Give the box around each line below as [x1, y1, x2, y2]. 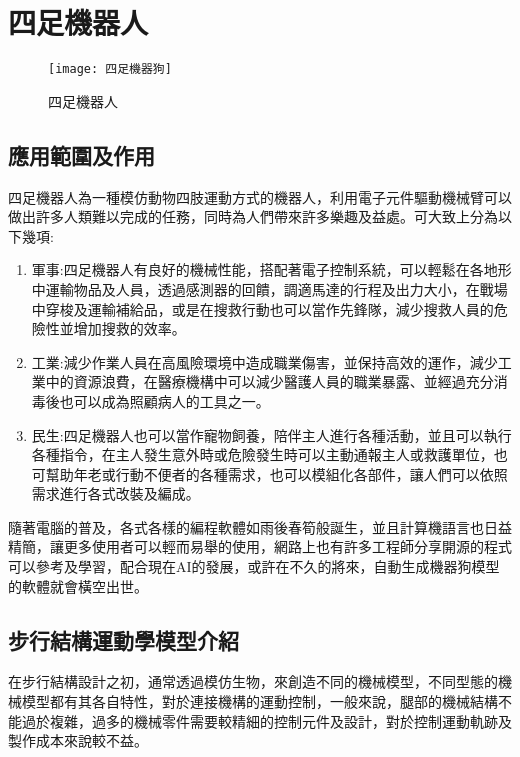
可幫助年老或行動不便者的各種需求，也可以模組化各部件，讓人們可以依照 [31, 463, 508, 484]
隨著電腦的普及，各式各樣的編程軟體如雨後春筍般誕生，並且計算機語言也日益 [8, 516, 512, 537]
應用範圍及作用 [8, 139, 155, 170]
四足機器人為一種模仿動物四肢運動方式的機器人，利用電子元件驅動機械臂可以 [8, 186, 512, 207]
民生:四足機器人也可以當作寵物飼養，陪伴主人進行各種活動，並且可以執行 [31, 424, 512, 445]
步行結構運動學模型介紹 [8, 624, 239, 655]
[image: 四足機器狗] [48, 62, 172, 77]
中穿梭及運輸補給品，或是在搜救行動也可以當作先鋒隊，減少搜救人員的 [31, 298, 494, 319]
